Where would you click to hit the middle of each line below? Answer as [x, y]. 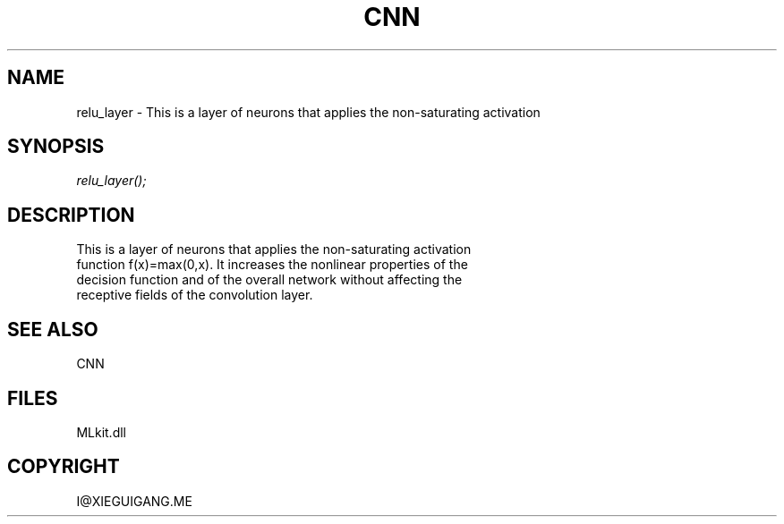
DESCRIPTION [71, 215]
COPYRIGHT [64, 467]
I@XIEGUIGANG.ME [134, 501]
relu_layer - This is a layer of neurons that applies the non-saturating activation [308, 112]
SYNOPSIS [56, 147]
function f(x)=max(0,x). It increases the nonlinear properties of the [272, 265]
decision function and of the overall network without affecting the [269, 280]
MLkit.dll [101, 432]
